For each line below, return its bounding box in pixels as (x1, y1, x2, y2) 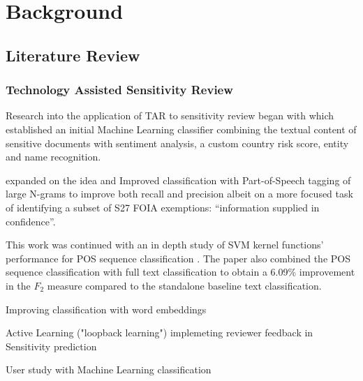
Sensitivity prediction (6, 338, 97, 353)
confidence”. (6, 214, 56, 228)
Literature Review (6, 44, 140, 66)
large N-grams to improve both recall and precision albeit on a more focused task (6, 186, 353, 201)
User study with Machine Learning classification (6, 362, 212, 377)
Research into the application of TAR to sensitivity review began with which (6, 108, 334, 123)
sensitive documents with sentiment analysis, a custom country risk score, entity (6, 135, 349, 150)
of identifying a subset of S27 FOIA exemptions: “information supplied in (6, 200, 320, 214)
